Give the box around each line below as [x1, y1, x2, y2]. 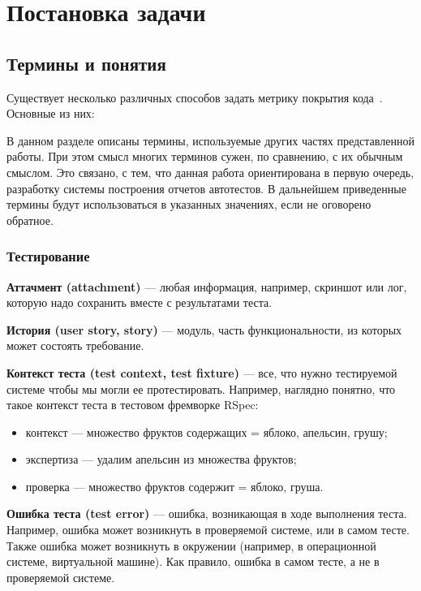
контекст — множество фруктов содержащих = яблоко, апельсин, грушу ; [25, 423, 388, 440]
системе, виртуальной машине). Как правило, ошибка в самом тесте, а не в [6, 553, 380, 570]
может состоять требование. [6, 337, 144, 354]
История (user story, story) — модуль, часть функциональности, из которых [6, 321, 402, 338]
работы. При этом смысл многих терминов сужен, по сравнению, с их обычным [6, 148, 403, 165]
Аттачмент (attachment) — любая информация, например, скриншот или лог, [6, 278, 407, 295]
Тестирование [6, 246, 90, 266]
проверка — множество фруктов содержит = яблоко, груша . [25, 477, 324, 494]
